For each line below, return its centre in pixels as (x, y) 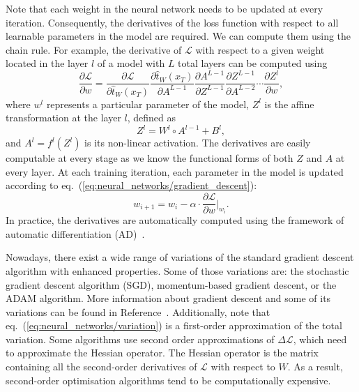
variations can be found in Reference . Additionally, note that (138, 311)
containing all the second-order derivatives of (101, 367)
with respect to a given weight (260, 49)
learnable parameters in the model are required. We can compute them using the (178, 36)
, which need (320, 339)
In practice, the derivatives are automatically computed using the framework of (175, 220)
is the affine (289, 104)
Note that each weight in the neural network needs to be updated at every (165, 8)
